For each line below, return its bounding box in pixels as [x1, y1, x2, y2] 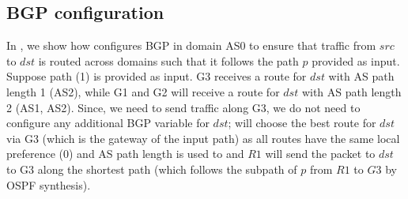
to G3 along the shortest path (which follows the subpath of [6, 160, 297, 177]
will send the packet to [265, 145, 376, 162]
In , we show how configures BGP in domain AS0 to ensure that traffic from [6, 37, 376, 54]
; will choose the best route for [228, 115, 376, 131]
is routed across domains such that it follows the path [38, 52, 299, 69]
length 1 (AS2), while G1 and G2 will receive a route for [6, 83, 280, 99]
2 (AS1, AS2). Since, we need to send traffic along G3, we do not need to [6, 99, 361, 115]
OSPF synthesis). [6, 176, 91, 193]
